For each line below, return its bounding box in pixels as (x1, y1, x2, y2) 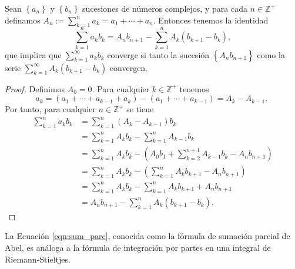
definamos (5, 14, 41, 26)
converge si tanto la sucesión (107, 48, 210, 60)
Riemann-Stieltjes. (5, 253, 71, 265)
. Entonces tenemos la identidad (153, 14, 269, 26)
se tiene (126, 103, 154, 115)
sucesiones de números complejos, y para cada (82, 2, 247, 14)
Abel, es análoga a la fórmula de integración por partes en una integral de (5, 241, 271, 253)
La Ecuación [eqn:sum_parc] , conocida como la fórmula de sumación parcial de (5, 230, 290, 242)
